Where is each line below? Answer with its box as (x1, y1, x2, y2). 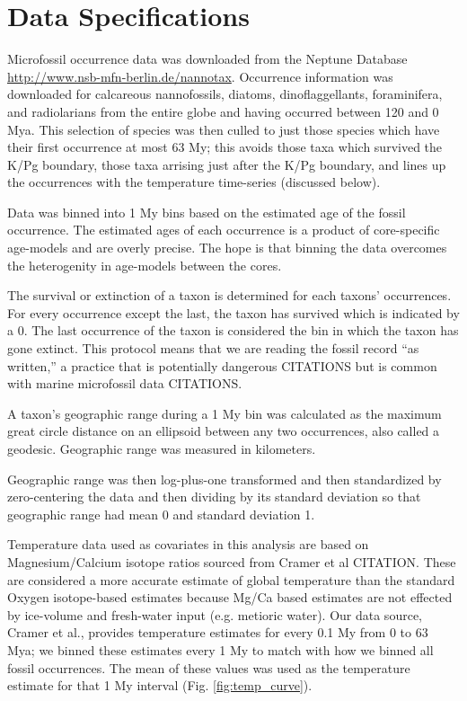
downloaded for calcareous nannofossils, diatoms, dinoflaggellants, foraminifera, (7, 84, 443, 103)
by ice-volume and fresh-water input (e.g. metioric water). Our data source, (7, 605, 422, 624)
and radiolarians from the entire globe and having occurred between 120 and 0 (7, 102, 439, 120)
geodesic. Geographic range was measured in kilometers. (7, 439, 316, 457)
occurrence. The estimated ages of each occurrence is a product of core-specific (7, 220, 440, 239)
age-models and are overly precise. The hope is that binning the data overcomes (7, 238, 447, 257)
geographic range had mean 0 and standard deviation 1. (7, 504, 315, 523)
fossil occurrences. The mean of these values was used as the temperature (7, 658, 410, 677)
